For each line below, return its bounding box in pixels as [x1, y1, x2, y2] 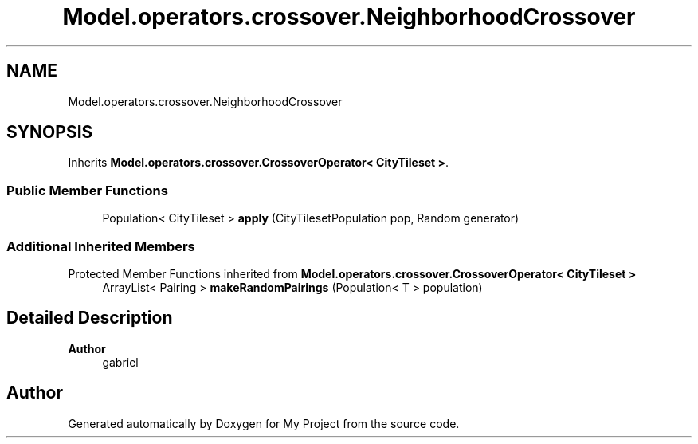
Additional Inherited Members [6, 238, 195, 254]
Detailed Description [6, 308, 173, 328]
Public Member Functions [6, 182, 168, 198]
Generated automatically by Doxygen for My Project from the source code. [68, 416, 460, 430]
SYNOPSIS [6, 122, 93, 143]
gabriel [102, 355, 139, 369]
